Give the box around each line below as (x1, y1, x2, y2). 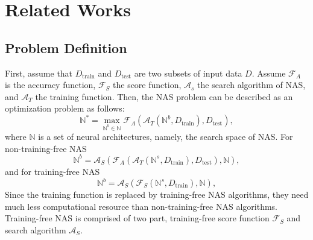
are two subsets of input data (134, 66, 242, 79)
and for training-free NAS (5, 165, 100, 177)
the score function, (113, 78, 182, 91)
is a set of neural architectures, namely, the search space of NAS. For (38, 130, 293, 143)
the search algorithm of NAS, (197, 78, 306, 91)
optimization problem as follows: (5, 102, 125, 115)
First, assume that (5, 66, 73, 79)
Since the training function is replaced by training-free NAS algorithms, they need (5, 188, 309, 201)
